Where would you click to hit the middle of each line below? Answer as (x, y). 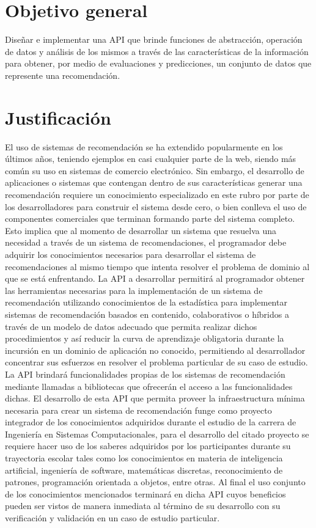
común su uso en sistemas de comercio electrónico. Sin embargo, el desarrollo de (155, 170)
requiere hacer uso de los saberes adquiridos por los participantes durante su (148, 446)
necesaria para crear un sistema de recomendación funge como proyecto (138, 410)
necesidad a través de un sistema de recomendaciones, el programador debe (146, 242)
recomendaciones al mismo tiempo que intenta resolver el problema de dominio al (157, 266)
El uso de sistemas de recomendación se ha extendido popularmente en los (144, 146)
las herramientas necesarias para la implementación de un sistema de (134, 290)
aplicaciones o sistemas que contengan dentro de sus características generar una (154, 182)
